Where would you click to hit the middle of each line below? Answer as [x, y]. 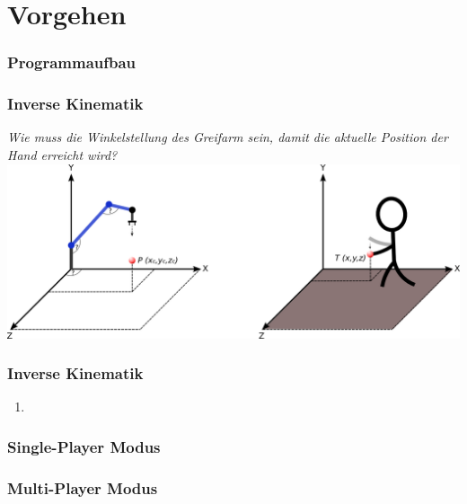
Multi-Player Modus [83, 487]
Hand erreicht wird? [62, 155]
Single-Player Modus [84, 446]
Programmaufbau [72, 62]
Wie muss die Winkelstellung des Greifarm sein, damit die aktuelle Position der [228, 137]
